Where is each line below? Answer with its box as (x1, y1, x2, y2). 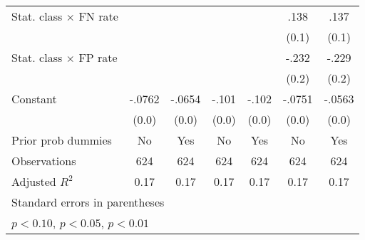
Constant (11, 90, 57, 107)
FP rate (78, 49, 118, 66)
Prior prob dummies (11, 132, 112, 148)
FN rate (78, 8, 118, 24)
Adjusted (11, 173, 56, 189)
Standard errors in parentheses (11, 194, 165, 210)
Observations (11, 152, 76, 169)
